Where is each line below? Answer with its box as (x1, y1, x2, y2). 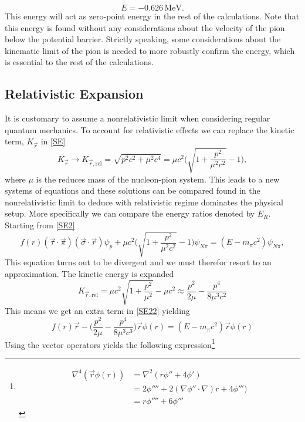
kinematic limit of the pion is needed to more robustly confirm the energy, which (5, 44, 295, 56)
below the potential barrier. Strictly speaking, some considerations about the (5, 33, 281, 45)
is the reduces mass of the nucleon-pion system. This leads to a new (36, 173, 280, 185)
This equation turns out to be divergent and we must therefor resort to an (5, 256, 272, 268)
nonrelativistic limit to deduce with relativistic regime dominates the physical (5, 195, 283, 208)
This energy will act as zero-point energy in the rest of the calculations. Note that (5, 10, 300, 22)
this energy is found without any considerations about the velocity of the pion (5, 21, 285, 33)
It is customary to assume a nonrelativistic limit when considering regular (5, 112, 270, 124)
